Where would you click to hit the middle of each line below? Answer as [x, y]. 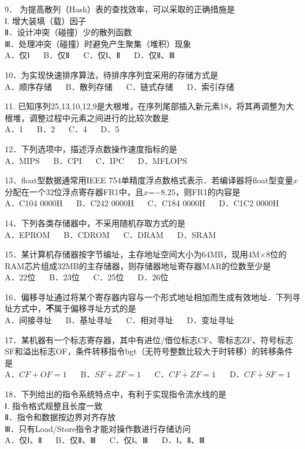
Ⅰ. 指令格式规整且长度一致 [54, 405]
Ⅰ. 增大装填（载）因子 [45, 20]
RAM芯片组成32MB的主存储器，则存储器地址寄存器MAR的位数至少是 [138, 265]
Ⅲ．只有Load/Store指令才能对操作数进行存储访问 [98, 428]
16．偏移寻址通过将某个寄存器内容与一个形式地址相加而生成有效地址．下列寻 [152, 296]
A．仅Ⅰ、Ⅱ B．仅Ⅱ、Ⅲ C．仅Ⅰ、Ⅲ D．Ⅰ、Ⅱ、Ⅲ [105, 440]
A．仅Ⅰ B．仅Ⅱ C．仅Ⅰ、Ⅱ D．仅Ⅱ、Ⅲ [90, 55]
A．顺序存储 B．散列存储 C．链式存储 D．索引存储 [120, 86]
